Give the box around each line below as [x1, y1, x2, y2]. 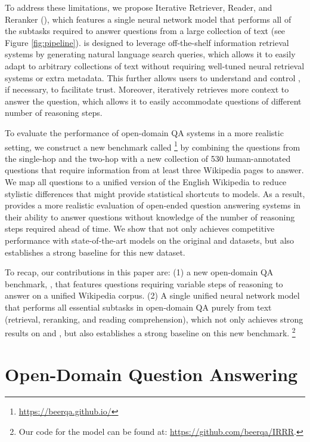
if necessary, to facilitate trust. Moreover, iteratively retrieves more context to [5, 83, 289, 96]
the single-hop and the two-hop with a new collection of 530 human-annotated [5, 152, 291, 164]
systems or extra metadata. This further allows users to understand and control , [5, 71, 300, 84]
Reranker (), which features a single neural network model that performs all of [5, 13, 292, 25]
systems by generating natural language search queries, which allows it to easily [5, 48, 296, 60]
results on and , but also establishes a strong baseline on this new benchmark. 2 [5, 325, 296, 339]
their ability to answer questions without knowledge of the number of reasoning [5, 210, 295, 223]
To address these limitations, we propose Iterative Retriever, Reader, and [5, 1, 272, 13]
